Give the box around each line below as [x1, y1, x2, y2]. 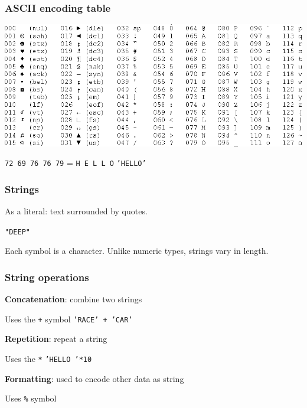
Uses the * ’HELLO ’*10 [5, 352, 92, 365]
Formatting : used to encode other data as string [5, 372, 184, 384]
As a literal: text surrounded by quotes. [5, 205, 148, 217]
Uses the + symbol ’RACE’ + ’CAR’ [5, 312, 133, 325]
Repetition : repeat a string [5, 332, 107, 345]
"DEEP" [5, 227, 30, 236]
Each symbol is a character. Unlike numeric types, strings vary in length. [5, 244, 269, 257]
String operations [5, 269, 89, 284]
